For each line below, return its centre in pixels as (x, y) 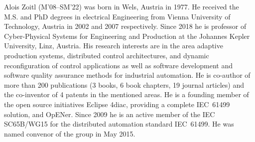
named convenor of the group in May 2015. (70, 133)
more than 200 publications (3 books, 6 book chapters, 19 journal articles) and (124, 84)
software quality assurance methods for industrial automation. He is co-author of (127, 75)
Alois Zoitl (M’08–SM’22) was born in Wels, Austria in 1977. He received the (122, 6)
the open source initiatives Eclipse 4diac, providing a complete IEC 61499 (117, 104)
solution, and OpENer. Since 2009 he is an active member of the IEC (110, 114)
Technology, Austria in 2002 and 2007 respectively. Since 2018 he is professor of (125, 26)
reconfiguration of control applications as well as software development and (118, 65)
